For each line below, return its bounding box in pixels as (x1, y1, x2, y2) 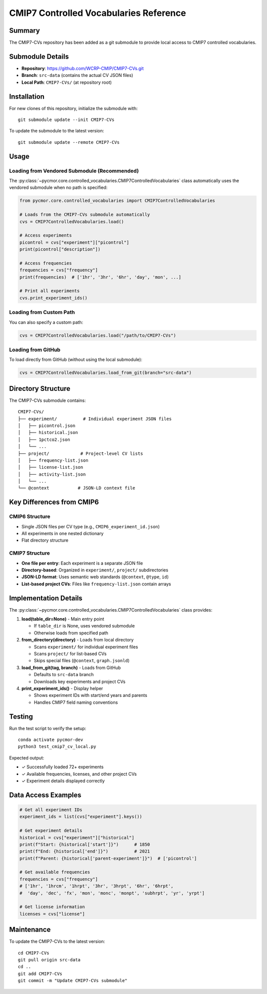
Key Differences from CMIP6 (9, 498, 99, 506)
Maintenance (9, 926, 51, 934)
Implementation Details (9, 594, 83, 602)
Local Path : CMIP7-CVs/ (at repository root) (21, 79, 112, 85)
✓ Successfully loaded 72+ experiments (21, 764, 104, 770)
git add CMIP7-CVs (18, 971, 63, 977)
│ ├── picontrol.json (18, 423, 76, 429)
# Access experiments (19, 233, 72, 238)
